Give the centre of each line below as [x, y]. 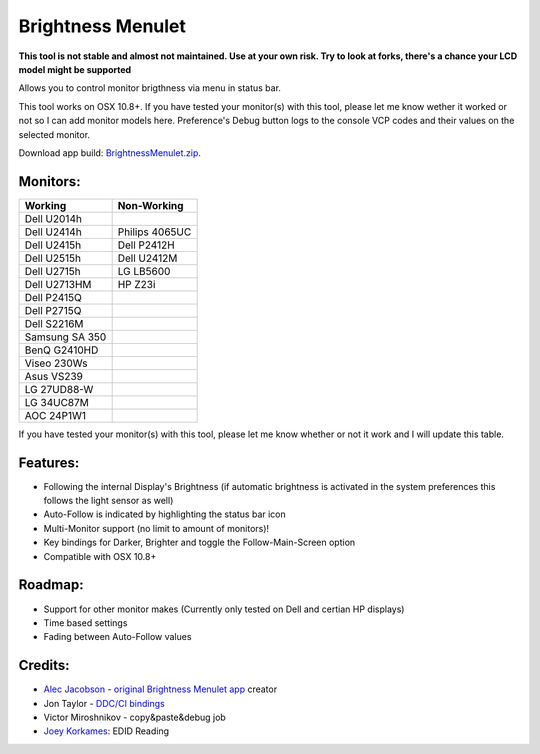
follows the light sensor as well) [108, 501]
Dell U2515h [53, 258]
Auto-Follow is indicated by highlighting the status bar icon [165, 514]
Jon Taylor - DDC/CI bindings [104, 703]
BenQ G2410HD [61, 350]
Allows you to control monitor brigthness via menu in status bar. [150, 88]
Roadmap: [51, 585]
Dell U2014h [53, 218]
